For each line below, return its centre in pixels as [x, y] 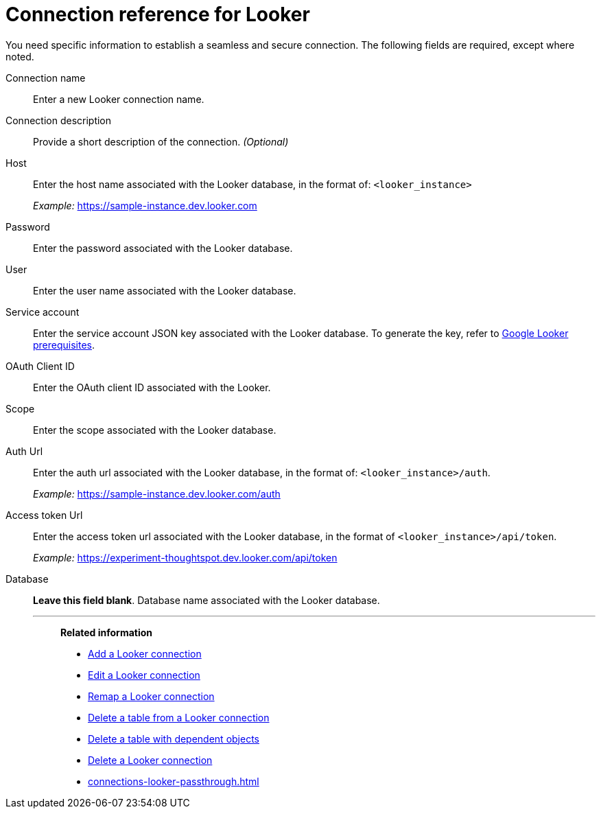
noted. [20, 56]
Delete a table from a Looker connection [179, 717]
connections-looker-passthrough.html [174, 781]
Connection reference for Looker [158, 14]
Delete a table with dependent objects [174, 739]
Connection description [59, 120]
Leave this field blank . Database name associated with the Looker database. [207, 600]
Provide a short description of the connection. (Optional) [161, 141]
